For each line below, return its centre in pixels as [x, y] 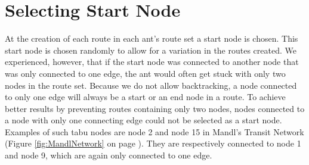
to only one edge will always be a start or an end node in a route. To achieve [145, 97]
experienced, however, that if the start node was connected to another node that [152, 62]
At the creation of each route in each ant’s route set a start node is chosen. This [152, 38]
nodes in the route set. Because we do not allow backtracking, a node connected [151, 85]
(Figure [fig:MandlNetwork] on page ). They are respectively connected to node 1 [153, 143]
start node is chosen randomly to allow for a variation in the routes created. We [151, 50]
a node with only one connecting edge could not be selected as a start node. [143, 120]
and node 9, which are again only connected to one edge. [109, 155]
